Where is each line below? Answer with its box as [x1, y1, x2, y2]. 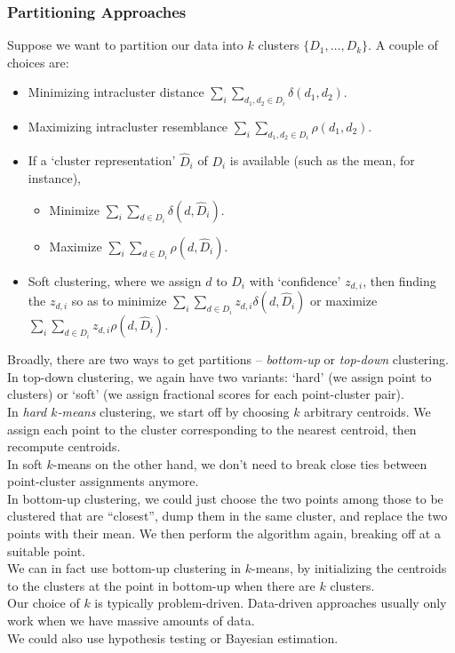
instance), [28, 169, 81, 187]
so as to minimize [71, 291, 167, 310]
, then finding [363, 271, 436, 290]
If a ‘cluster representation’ [28, 151, 176, 170]
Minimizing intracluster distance [28, 83, 204, 101]
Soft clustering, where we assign [28, 271, 202, 290]
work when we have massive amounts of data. [7, 611, 255, 630]
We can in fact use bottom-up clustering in [7, 559, 242, 577]
